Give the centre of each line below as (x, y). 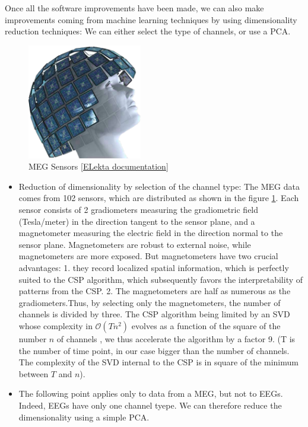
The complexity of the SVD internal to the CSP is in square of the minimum (158, 362)
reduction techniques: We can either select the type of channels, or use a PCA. (148, 31)
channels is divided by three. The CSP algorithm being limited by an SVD (154, 314)
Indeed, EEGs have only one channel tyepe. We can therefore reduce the (150, 405)
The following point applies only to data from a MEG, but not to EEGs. (151, 393)
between (34, 373)
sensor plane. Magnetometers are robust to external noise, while (135, 244)
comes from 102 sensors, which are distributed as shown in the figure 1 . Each (159, 198)
